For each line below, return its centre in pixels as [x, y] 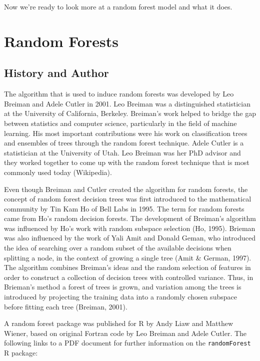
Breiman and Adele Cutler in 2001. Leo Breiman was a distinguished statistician [127, 103]
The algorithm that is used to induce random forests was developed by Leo [119, 94]
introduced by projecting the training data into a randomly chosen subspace [120, 297]
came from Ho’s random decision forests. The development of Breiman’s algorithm [130, 218]
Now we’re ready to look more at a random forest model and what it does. [118, 6]
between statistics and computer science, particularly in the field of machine [120, 123]
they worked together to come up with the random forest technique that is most [127, 162]
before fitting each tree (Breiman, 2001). [66, 306]
